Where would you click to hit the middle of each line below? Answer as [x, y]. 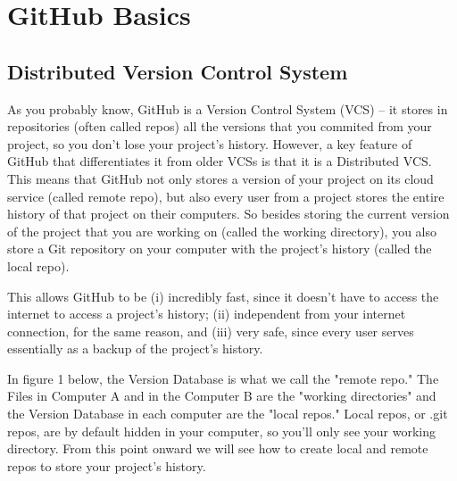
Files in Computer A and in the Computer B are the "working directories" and [222, 396]
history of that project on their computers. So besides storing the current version [228, 214]
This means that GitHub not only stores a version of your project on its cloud [220, 178]
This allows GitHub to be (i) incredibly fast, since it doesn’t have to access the [223, 296]
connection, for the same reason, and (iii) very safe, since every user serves [211, 331]
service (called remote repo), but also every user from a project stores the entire [226, 196]
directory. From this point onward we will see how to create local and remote [218, 448]
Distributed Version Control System [178, 71]
